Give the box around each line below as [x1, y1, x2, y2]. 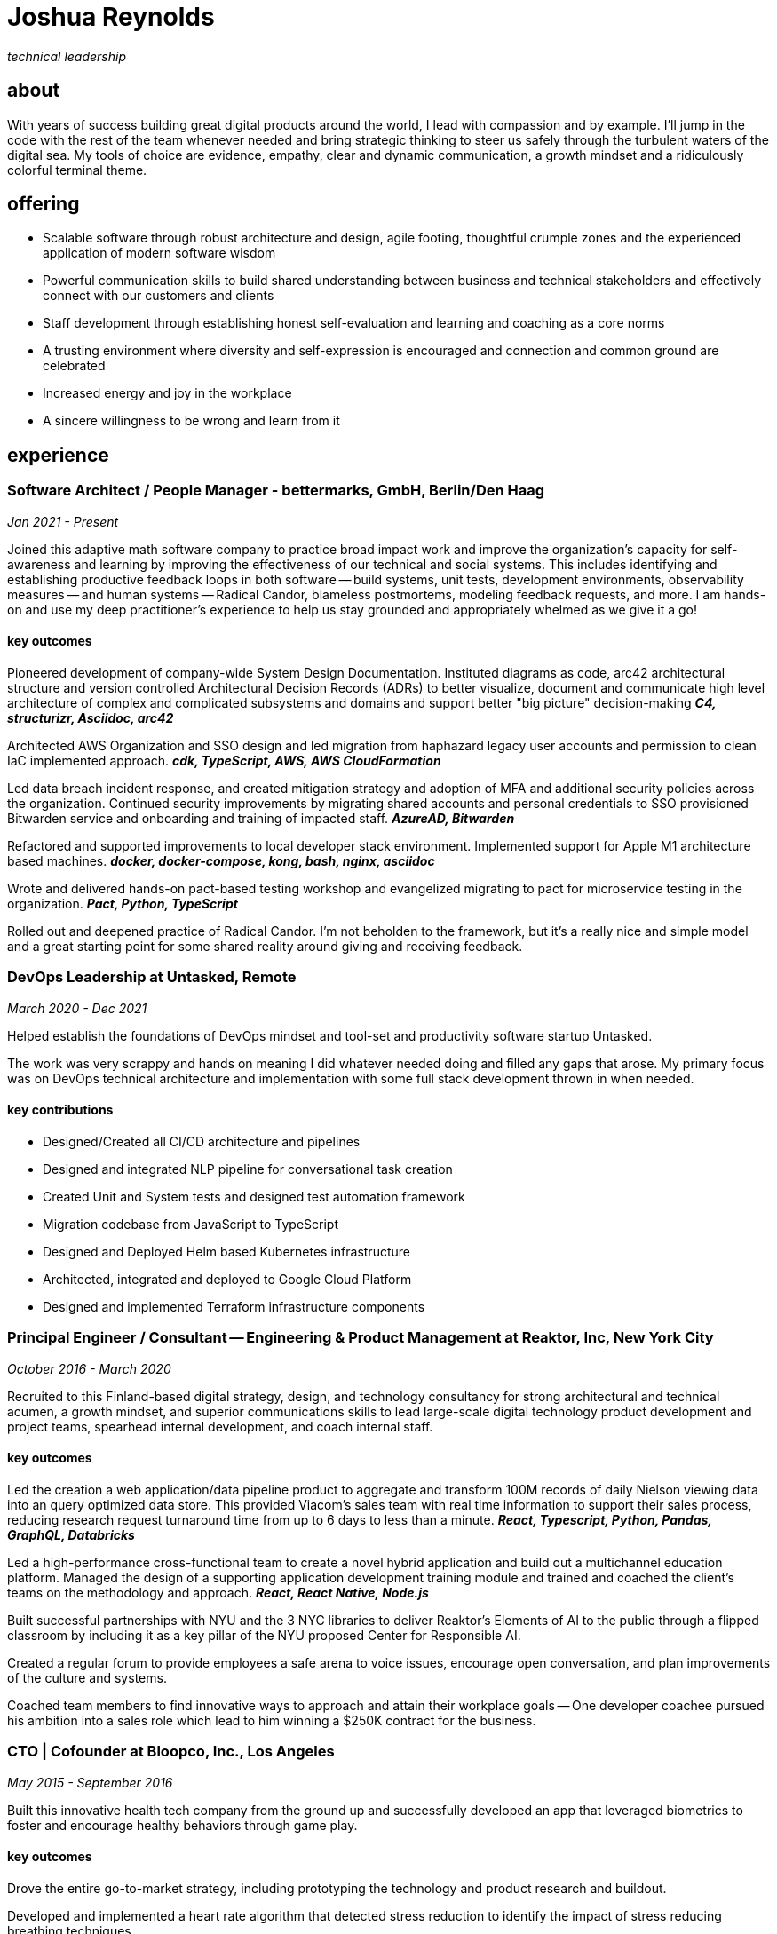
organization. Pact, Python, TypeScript [7, 895, 238, 911]
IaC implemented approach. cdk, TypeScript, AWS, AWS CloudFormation [7, 752, 441, 768]
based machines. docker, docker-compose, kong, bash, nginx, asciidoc [7, 852, 435, 868]
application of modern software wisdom [43, 245, 276, 261]
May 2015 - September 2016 [7, 1774, 173, 1790]
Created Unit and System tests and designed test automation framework [43, 1188, 465, 1204]
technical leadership [7, 48, 126, 64]
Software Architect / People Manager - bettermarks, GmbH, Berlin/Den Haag [7, 481, 545, 500]
